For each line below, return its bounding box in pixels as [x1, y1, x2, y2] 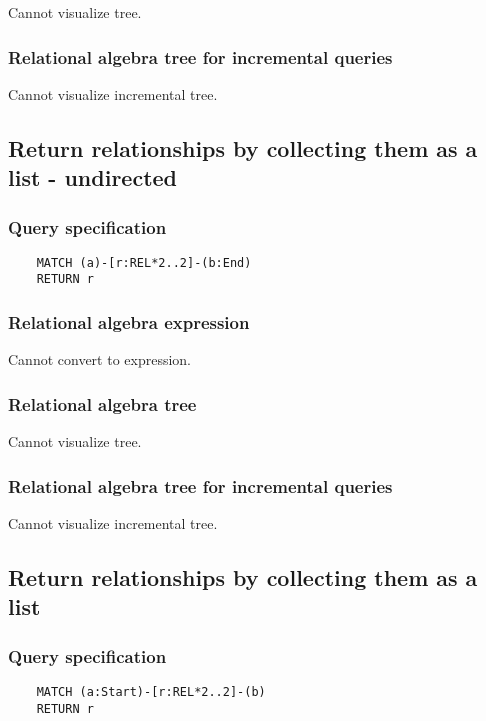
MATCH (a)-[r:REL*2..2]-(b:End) [36, 255, 252, 270]
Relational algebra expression [8, 310, 250, 335]
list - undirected [8, 162, 178, 193]
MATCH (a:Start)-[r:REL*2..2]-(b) [36, 684, 266, 699]
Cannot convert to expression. [8, 349, 192, 370]
